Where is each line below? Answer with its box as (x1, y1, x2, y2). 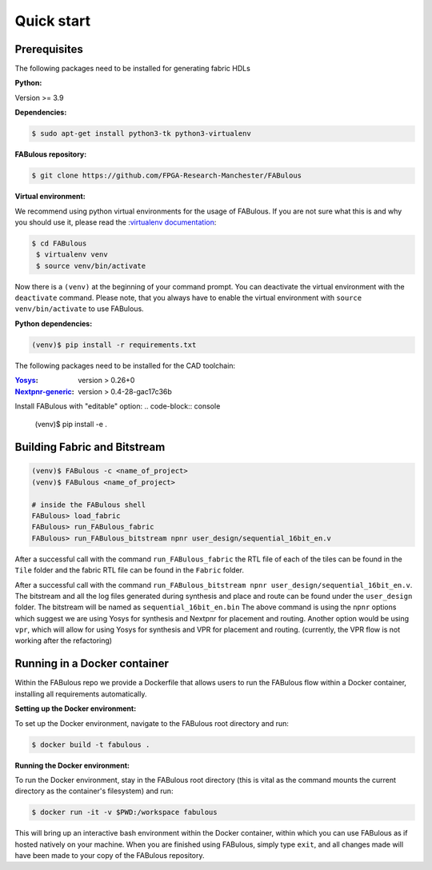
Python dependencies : (14, 318, 93, 328)
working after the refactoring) (14, 636, 112, 645)
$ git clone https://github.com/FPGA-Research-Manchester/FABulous (31, 171, 302, 180)
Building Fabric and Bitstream (14, 441, 166, 454)
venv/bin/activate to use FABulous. (14, 304, 144, 313)
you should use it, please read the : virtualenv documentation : (14, 217, 217, 227)
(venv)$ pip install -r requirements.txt (31, 340, 197, 349)
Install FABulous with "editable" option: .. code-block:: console (14, 401, 221, 411)
